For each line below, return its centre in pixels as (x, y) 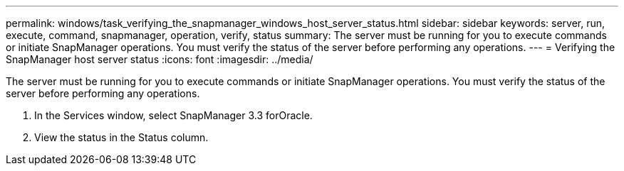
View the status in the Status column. (121, 137)
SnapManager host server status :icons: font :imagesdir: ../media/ (160, 59)
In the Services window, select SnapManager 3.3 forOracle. (173, 115)
